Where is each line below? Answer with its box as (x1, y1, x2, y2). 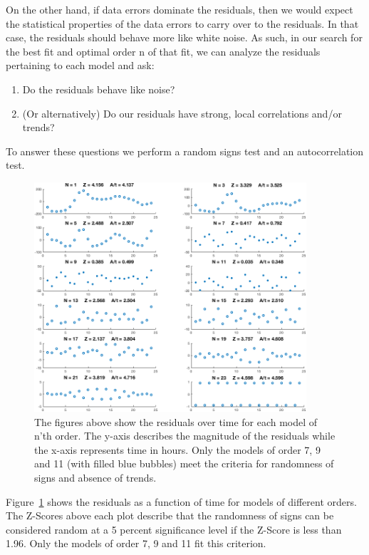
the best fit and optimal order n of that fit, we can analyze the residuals (6, 43, 321, 58)
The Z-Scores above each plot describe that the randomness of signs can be (6, 508, 334, 523)
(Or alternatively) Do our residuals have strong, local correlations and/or (22, 105, 342, 120)
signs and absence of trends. (34, 470, 157, 484)
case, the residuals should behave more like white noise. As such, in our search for (6, 30, 363, 45)
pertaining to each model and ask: (6, 58, 155, 73)
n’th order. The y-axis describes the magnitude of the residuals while (34, 428, 336, 443)
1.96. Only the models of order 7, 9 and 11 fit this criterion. (6, 536, 266, 551)
